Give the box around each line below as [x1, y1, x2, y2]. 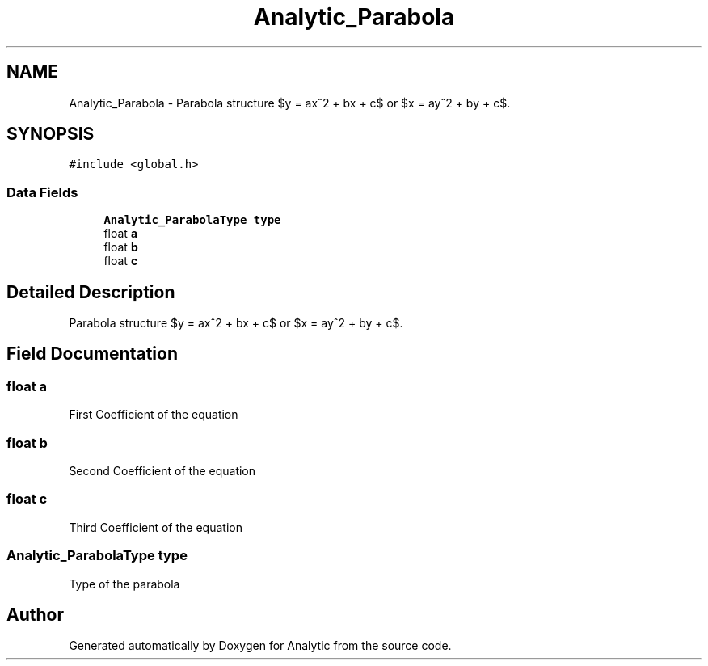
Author [6, 604, 64, 625]
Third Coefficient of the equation [69, 520, 242, 534]
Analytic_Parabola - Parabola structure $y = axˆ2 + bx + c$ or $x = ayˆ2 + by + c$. [69, 95, 511, 110]
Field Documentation [6, 344, 178, 365]
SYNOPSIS [6, 124, 95, 145]
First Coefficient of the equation [69, 407, 238, 422]
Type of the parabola [69, 576, 180, 591]
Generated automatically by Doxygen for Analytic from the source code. [69, 639, 452, 653]
